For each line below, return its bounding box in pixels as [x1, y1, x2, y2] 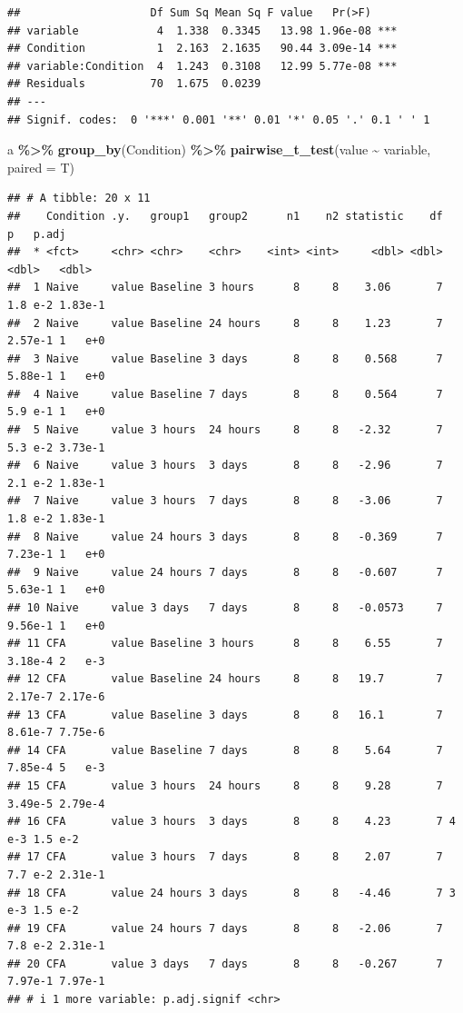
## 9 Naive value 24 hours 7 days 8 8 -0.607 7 [7, 565, 443, 579]
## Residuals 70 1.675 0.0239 [7, 77, 261, 91]
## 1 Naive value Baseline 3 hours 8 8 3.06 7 [7, 281, 443, 294]
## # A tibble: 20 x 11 [7, 192, 151, 205]
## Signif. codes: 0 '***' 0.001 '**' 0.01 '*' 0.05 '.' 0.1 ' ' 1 [7, 113, 430, 126]
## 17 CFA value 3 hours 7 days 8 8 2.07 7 [7, 850, 443, 864]
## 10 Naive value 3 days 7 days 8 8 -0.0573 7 [7, 601, 443, 614]
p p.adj [7, 227, 66, 241]
